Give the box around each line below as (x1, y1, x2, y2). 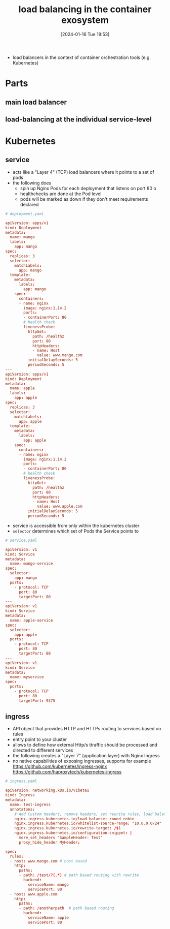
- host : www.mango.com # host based (10, 858, 87, 863)
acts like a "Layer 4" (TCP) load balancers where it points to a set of (12, 169, 154, 175)
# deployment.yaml (5, 211, 44, 216)
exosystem (61, 14, 109, 26)
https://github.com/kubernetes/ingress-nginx (12, 763, 107, 769)
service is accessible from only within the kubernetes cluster (12, 522, 140, 529)
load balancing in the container (18, 4, 152, 15)
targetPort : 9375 (18, 698, 56, 703)
